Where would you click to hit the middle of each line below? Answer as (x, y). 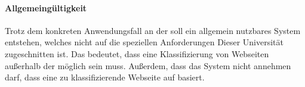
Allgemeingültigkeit (46, 7)
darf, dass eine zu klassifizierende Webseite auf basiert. (105, 77)
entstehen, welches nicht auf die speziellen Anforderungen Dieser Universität (144, 42)
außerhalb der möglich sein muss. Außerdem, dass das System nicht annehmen (148, 65)
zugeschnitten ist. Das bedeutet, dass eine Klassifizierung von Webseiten (137, 53)
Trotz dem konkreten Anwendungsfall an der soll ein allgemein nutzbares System (153, 30)
